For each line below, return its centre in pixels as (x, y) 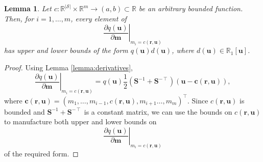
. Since (198, 100)
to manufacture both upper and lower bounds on (80, 121)
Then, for (19, 18)
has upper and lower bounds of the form (66, 50)
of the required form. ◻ (41, 153)
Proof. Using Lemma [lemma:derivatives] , (68, 67)
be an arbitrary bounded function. (191, 8)
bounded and (25, 111)
